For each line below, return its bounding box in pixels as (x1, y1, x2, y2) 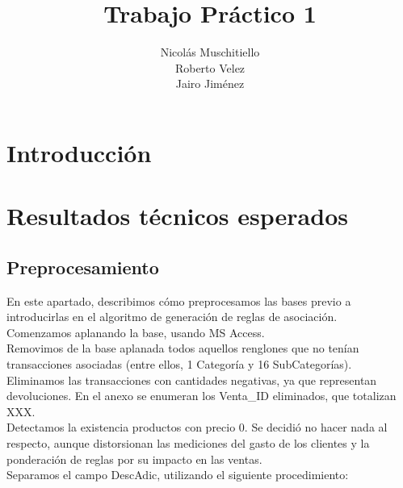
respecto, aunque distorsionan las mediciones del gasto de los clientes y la (6, 435, 370, 452)
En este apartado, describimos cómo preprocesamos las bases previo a (6, 292, 351, 309)
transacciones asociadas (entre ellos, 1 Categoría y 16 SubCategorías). (6, 356, 352, 373)
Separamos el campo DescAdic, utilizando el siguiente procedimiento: (6, 466, 349, 483)
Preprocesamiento (6, 254, 159, 279)
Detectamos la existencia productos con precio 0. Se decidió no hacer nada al (6, 419, 388, 436)
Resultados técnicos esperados (6, 199, 348, 232)
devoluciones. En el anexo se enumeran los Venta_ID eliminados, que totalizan (6, 387, 397, 404)
